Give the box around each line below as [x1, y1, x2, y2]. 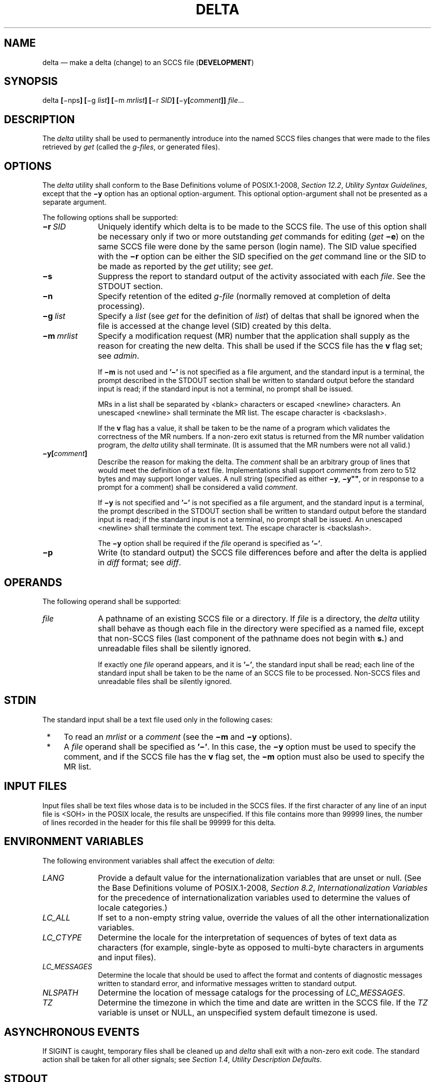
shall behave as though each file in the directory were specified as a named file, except [98, 623, 424, 633]
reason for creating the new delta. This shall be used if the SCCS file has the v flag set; [98, 341, 423, 351]
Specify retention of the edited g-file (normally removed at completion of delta [98, 291, 391, 302]
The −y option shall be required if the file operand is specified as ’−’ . [98, 539, 322, 548]
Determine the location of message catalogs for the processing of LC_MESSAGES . [98, 987, 405, 998]
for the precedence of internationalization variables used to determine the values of [98, 892, 411, 903]
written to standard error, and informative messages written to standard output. [98, 979, 357, 988]
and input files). [98, 952, 156, 962]
